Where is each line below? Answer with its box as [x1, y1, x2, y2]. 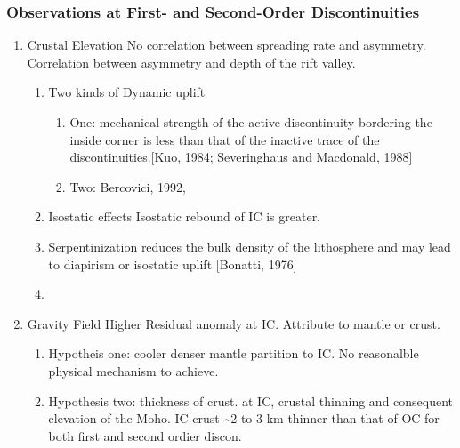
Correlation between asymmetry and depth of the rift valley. [27, 52, 356, 71]
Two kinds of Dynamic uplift [48, 83, 206, 101]
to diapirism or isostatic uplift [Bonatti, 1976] [48, 254, 297, 273]
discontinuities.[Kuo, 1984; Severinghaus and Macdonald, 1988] [69, 148, 413, 166]
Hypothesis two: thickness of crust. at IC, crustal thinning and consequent [48, 391, 454, 410]
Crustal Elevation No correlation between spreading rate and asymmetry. [27, 36, 426, 54]
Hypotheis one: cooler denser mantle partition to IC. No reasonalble [48, 344, 419, 363]
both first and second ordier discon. [48, 426, 242, 444]
